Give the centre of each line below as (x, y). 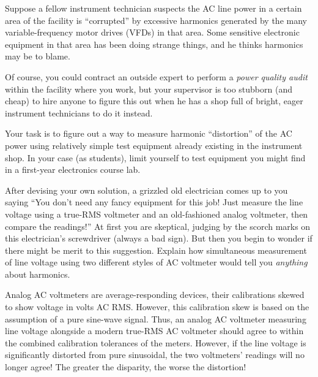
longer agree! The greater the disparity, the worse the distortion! (126, 367)
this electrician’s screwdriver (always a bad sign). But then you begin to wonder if (159, 238)
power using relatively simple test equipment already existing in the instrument (154, 145)
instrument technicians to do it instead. (79, 112)
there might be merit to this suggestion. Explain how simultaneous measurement (156, 250)
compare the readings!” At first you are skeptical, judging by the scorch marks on (158, 226)
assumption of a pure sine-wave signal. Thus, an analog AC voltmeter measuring (156, 318)
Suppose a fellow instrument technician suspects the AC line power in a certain (153, 8)
